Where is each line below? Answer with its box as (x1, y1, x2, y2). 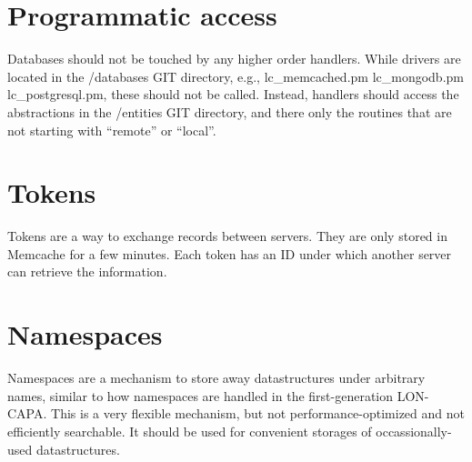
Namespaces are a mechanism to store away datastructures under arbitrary (7, 368, 426, 387)
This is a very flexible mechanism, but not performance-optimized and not (51, 404, 465, 423)
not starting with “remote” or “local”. (7, 120, 216, 139)
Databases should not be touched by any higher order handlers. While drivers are (7, 49, 461, 68)
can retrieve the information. (7, 262, 167, 281)
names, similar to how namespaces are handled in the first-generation (7, 386, 394, 405)
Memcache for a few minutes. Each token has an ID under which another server (7, 244, 452, 263)
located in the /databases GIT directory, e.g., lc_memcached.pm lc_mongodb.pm (7, 66, 464, 85)
